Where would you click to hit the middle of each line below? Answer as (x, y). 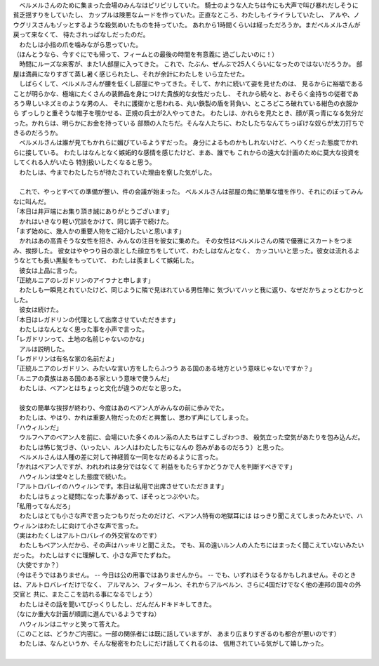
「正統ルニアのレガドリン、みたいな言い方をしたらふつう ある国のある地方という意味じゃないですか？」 (164, 368)
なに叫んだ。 (32, 201)
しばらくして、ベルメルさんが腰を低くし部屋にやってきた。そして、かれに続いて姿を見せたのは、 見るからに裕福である (191, 84)
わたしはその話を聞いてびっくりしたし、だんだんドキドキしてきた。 (117, 604)
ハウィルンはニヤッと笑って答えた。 (71, 624)
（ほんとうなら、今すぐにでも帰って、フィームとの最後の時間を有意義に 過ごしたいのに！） (146, 54)
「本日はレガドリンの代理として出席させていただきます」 (96, 319)
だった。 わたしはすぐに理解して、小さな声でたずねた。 (94, 555)
